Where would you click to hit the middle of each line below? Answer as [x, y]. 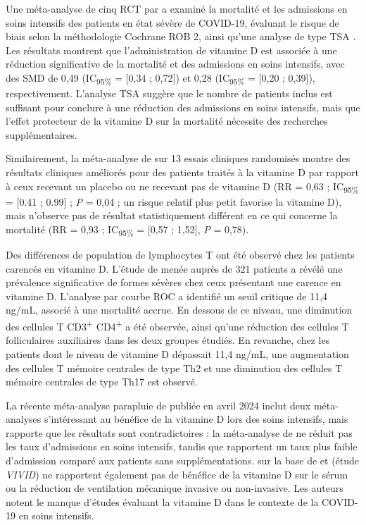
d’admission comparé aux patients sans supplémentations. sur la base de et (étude [183, 461]
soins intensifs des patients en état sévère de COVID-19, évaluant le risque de [172, 22]
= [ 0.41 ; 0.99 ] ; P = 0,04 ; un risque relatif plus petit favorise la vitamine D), [174, 201]
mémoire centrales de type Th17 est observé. [102, 382]
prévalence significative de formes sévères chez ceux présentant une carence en [173, 282]
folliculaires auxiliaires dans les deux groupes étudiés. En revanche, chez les [168, 340]
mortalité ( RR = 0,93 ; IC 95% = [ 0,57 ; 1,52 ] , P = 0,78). [127, 230]
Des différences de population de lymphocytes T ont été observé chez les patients [180, 255]
